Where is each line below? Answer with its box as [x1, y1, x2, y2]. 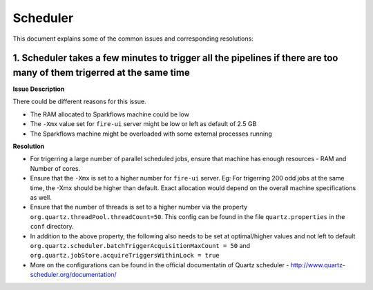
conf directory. [30, 222, 74, 231]
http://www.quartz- [290, 260, 345, 269]
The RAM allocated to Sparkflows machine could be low [30, 110, 190, 118]
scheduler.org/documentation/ [30, 271, 117, 279]
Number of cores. [30, 164, 81, 172]
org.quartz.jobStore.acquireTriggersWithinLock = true [30, 251, 220, 260]
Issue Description [12, 85, 65, 93]
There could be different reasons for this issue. [12, 97, 146, 106]
